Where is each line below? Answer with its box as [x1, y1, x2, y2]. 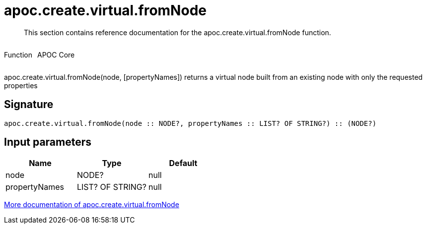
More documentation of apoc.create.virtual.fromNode [4, 200, 179, 209]
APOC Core [37, 50, 75, 59]
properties [4, 81, 38, 90]
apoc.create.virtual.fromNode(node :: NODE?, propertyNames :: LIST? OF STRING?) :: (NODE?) [4, 119, 377, 127]
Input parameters [4, 136, 92, 149]
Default [169, 158, 198, 169]
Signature [4, 98, 54, 111]
